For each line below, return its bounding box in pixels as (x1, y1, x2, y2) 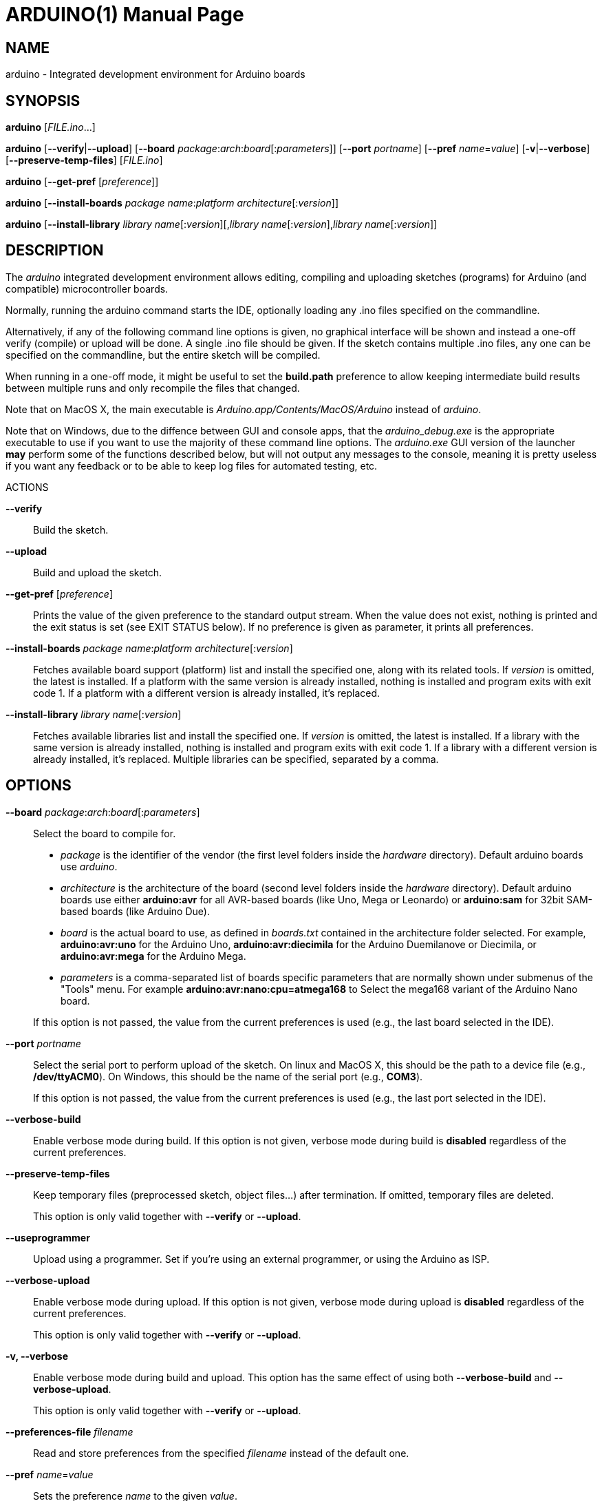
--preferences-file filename (6, 1425, 133, 1438)
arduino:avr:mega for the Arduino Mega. (61, 949, 246, 962)
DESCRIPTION (6, 242, 104, 260)
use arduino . (61, 860, 118, 872)
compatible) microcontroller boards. (6, 282, 169, 295)
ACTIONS (6, 481, 49, 493)
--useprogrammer (6, 1231, 90, 1243)
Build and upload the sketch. (33, 566, 162, 578)
